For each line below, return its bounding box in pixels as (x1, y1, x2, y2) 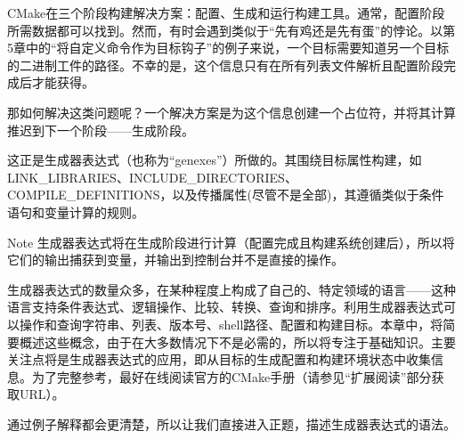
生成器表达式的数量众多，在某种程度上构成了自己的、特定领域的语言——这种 (7, 280, 456, 298)
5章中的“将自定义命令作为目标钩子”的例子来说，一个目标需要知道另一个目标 (7, 38, 450, 57)
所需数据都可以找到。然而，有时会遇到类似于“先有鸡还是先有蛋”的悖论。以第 (7, 20, 456, 39)
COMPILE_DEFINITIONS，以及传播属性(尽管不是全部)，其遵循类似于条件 (7, 185, 444, 204)
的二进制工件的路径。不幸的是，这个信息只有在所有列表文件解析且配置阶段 (7, 55, 443, 74)
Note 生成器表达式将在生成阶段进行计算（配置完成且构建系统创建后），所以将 (7, 232, 455, 251)
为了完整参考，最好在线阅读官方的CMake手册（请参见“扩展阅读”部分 (31, 367, 432, 386)
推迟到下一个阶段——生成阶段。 (7, 120, 194, 139)
